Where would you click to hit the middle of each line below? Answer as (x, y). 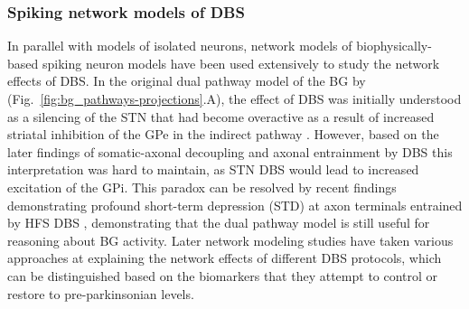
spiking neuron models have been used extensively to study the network (241, 63)
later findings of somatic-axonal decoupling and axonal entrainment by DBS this (230, 151)
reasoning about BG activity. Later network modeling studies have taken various (230, 240)
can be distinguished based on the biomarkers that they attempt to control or (223, 275)
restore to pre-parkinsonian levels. (101, 293)
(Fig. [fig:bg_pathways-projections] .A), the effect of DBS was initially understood (234, 98)
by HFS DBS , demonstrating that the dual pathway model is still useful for (219, 223)
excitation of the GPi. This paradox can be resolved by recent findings (202, 187)
